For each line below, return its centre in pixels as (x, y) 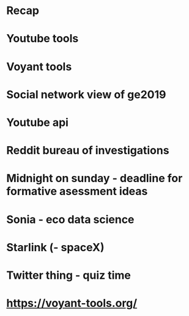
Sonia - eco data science (70, 219)
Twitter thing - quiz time (69, 275)
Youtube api (38, 122)
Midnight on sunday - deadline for (94, 178)
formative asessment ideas (77, 192)
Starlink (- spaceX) (56, 247)
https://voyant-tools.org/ (72, 303)
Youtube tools (43, 39)
